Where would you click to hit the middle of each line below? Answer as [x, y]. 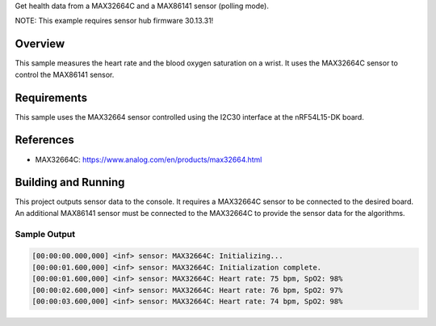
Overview [40, 44]
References [44, 140]
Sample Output [45, 234]
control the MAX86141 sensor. [65, 74]
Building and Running [70, 182]
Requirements [51, 97]
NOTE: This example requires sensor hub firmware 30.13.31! [114, 21]
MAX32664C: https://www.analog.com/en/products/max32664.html [149, 159]
